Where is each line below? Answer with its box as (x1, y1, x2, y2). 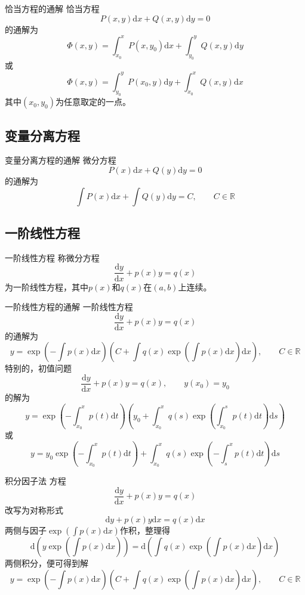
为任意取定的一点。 (55, 95, 131, 108)
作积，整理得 (119, 524, 170, 537)
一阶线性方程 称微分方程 (5, 251, 100, 264)
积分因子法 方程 (5, 475, 66, 487)
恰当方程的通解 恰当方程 (5, 2, 100, 14)
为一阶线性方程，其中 (5, 280, 88, 293)
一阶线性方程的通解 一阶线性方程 (5, 300, 133, 313)
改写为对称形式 (5, 503, 63, 516)
